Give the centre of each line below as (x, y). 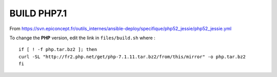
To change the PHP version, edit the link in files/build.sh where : (83, 38)
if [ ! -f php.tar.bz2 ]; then (58, 49)
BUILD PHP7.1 (38, 13)
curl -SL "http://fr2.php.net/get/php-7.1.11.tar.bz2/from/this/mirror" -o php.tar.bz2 (132, 57)
